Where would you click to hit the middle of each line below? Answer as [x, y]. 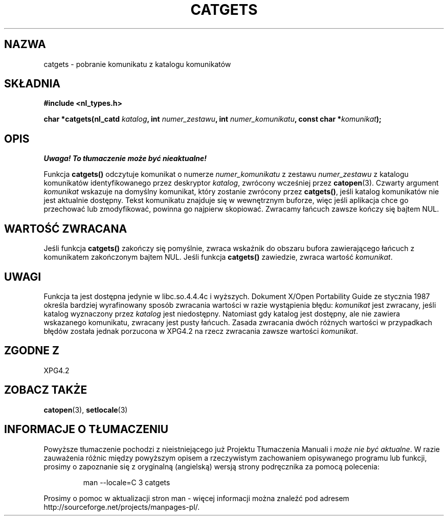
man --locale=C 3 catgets [127, 482]
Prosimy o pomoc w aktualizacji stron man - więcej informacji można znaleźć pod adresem [196, 498]
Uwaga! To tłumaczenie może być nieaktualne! [125, 159]
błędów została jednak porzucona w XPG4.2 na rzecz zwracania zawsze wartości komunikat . [201, 331]
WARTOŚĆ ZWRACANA [66, 229]
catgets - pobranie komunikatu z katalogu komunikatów [137, 64]
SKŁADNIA [32, 84]
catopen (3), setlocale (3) [86, 410]
